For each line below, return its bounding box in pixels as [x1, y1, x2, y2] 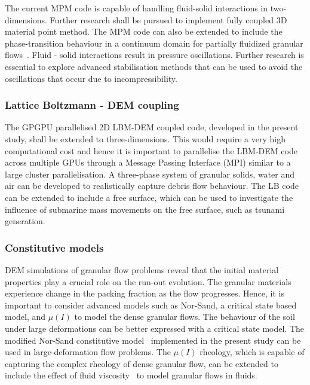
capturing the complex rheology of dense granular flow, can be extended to [5, 357, 278, 369]
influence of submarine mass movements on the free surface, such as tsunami [5, 203, 285, 215]
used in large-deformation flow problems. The [5, 346, 171, 358]
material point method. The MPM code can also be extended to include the [5, 25, 283, 38]
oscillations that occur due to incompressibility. [5, 72, 177, 84]
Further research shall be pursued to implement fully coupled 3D [50, 13, 287, 26]
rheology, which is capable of [199, 346, 305, 358]
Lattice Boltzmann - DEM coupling [5, 97, 179, 112]
